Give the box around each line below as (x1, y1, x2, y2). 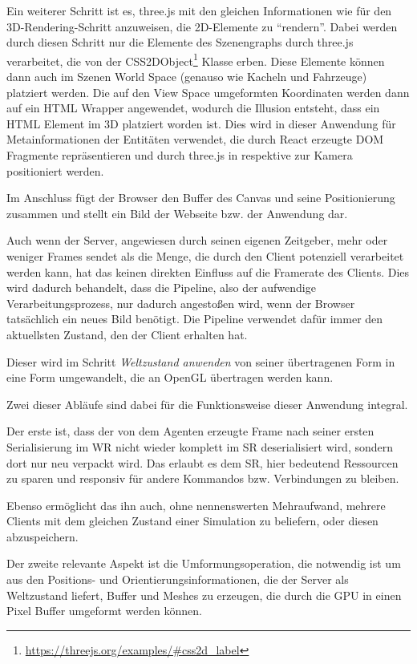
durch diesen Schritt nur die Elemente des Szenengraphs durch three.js (6, 34, 354, 51)
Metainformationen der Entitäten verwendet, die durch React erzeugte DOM (6, 131, 384, 148)
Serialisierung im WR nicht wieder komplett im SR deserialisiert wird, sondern (6, 438, 394, 455)
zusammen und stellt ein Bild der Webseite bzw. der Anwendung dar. (6, 204, 348, 221)
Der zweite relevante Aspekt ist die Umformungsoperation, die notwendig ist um (6, 555, 401, 572)
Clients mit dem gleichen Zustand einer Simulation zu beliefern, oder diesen (6, 512, 379, 529)
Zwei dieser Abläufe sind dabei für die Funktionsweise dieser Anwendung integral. (6, 395, 408, 412)
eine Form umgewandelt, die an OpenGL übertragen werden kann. (6, 369, 334, 386)
